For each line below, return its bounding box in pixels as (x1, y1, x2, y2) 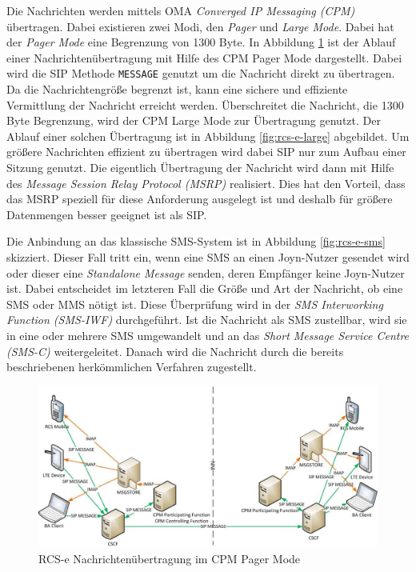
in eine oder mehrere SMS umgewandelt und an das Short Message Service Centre (6, 326, 410, 343)
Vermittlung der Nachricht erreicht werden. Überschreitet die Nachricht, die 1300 (6, 96, 404, 113)
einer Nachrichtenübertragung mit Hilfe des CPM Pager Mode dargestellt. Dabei (6, 49, 402, 66)
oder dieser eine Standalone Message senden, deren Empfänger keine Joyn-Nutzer (6, 264, 405, 281)
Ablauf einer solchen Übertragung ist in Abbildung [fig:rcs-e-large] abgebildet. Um (6, 127, 410, 144)
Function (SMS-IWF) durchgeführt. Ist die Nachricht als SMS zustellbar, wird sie (6, 311, 407, 328)
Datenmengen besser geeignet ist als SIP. (6, 206, 207, 222)
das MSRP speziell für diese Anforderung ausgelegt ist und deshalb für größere (6, 190, 393, 207)
